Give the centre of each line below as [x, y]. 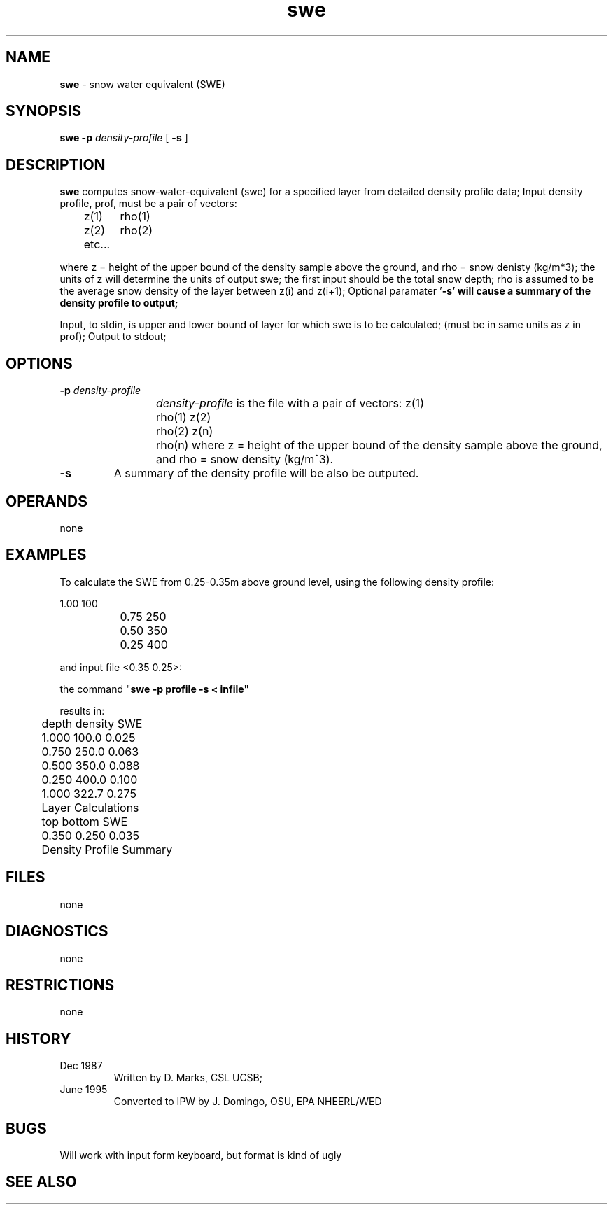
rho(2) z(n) [185, 431]
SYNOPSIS [44, 111]
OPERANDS [47, 501]
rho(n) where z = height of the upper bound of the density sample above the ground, [379, 445]
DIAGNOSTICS [57, 931]
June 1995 [84, 1090]
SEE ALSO [41, 1182]
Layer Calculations [90, 807]
